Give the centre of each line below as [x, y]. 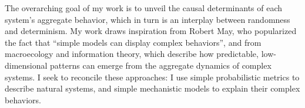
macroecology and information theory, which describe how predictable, [132, 54]
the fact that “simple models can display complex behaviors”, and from [133, 42]
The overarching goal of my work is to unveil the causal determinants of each [144, 8]
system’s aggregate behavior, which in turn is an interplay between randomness [148, 19]
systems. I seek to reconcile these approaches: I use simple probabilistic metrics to [152, 77]
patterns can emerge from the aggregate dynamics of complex [161, 65]
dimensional [26, 65]
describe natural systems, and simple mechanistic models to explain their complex [152, 88]
